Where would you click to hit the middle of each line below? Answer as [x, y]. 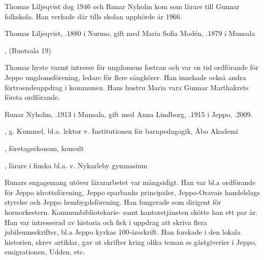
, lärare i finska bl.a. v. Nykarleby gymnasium [76, 165]
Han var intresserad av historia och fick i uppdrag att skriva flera [106, 222]
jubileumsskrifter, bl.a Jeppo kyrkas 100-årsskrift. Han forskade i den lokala [123, 232]
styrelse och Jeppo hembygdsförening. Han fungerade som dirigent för [113, 202]
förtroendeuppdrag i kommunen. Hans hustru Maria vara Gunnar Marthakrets [127, 87]
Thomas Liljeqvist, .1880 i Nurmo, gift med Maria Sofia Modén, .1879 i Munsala [130, 33]
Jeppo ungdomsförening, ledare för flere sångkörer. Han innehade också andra [125, 77]
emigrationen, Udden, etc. [45, 252]
